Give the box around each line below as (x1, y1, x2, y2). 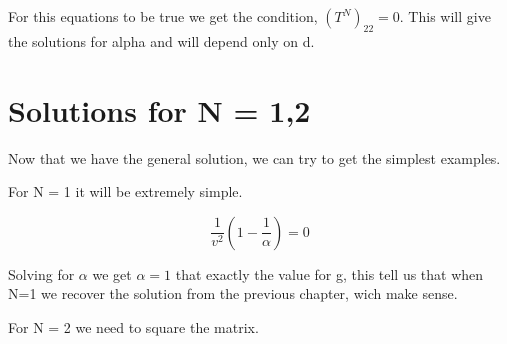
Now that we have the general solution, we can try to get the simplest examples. (8, 147, 501, 168)
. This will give (399, 6, 491, 26)
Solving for (8, 263, 75, 284)
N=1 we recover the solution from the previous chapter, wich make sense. (8, 283, 458, 304)
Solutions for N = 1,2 (8, 89, 311, 130)
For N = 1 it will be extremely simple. (8, 181, 243, 202)
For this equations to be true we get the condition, (8, 6, 318, 26)
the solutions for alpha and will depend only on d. (8, 30, 315, 51)
